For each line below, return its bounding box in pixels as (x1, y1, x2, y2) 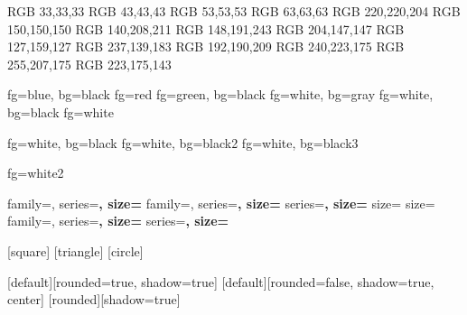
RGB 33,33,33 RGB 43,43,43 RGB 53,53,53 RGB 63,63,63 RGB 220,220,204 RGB (7, 2, 461, 20)
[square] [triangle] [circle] (7, 241, 144, 260)
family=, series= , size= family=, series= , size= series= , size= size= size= (7, 193, 435, 212)
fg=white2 (7, 163, 64, 182)
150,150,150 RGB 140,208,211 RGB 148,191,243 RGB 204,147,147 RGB (7, 19, 405, 38)
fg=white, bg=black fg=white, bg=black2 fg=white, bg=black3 (7, 133, 359, 152)
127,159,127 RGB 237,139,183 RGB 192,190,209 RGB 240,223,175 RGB (7, 37, 405, 56)
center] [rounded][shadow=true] (7, 290, 181, 309)
